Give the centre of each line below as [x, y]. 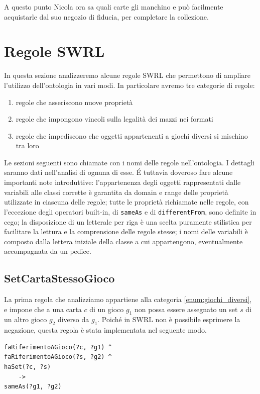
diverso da [73, 319]
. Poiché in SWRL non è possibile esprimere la [169, 319]
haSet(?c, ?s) [28, 367]
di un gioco [107, 309]
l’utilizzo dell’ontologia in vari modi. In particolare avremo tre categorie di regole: [129, 85]
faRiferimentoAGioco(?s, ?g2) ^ [58, 357]
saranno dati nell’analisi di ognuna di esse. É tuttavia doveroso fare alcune [118, 172]
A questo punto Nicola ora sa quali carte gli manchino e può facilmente [114, 7]
